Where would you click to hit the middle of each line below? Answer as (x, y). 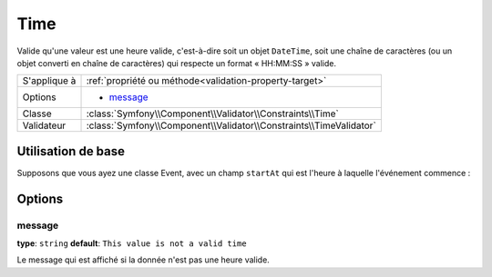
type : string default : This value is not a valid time (132, 243)
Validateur (44, 125)
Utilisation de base (71, 151)
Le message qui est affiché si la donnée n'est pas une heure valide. (143, 260)
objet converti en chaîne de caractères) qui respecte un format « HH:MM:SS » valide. (177, 63)
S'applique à (49, 81)
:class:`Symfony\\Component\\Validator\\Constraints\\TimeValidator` (231, 125)
